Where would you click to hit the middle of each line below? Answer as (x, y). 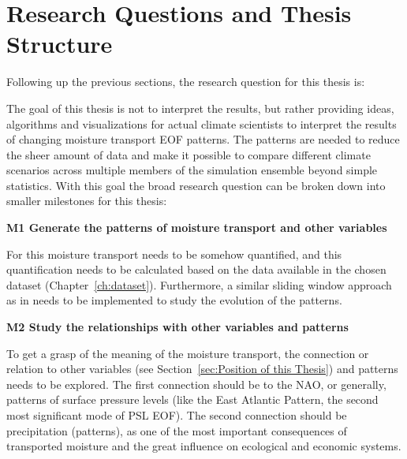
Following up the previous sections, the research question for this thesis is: (186, 82)
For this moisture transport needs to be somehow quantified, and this (174, 254)
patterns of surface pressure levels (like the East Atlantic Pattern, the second (192, 399)
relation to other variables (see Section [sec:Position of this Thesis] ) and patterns (202, 369)
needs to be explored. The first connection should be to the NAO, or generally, (196, 384)
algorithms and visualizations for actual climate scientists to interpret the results (202, 123)
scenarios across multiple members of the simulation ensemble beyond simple (192, 170)
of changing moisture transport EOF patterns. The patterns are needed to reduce (203, 139)
